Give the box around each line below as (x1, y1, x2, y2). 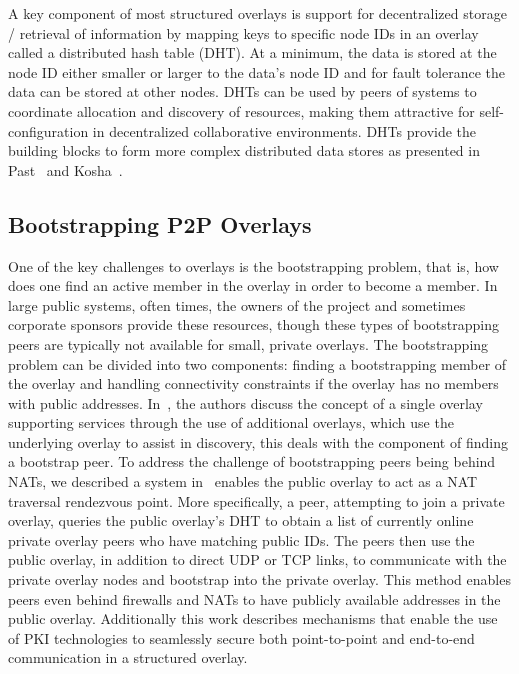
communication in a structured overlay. (8, 647, 248, 668)
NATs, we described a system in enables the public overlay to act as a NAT (8, 471, 478, 492)
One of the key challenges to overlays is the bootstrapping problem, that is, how (8, 255, 499, 276)
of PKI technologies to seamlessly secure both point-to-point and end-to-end (8, 627, 475, 648)
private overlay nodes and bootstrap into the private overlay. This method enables (8, 569, 511, 590)
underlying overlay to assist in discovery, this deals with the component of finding (8, 431, 508, 452)
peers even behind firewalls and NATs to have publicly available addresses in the (8, 588, 501, 609)
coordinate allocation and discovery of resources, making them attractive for (8, 100, 475, 121)
